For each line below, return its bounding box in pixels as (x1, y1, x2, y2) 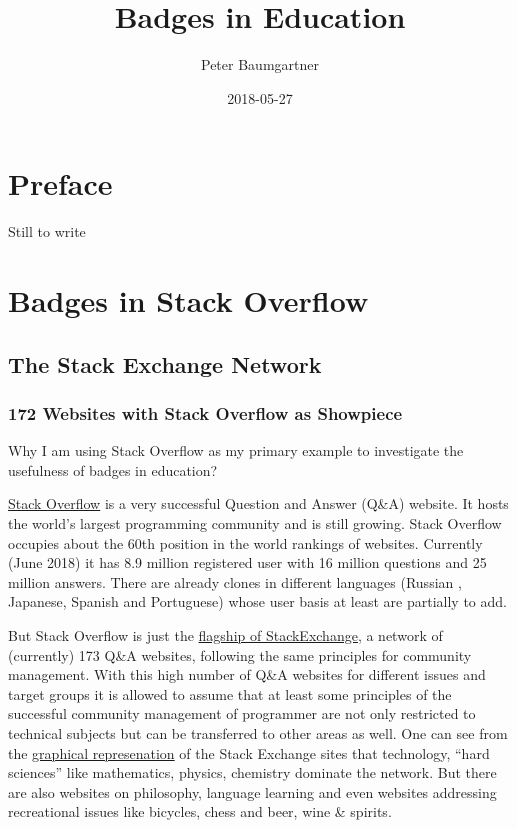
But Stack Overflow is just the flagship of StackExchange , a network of (8, 624, 443, 645)
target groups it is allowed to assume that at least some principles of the (8, 683, 452, 704)
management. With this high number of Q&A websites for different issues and (8, 664, 486, 685)
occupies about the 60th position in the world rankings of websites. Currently (8, 532, 483, 553)
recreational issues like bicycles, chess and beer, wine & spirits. (8, 801, 392, 822)
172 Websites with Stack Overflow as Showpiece (8, 400, 403, 425)
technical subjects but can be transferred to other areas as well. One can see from (8, 722, 508, 743)
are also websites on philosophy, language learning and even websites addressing (8, 781, 497, 802)
